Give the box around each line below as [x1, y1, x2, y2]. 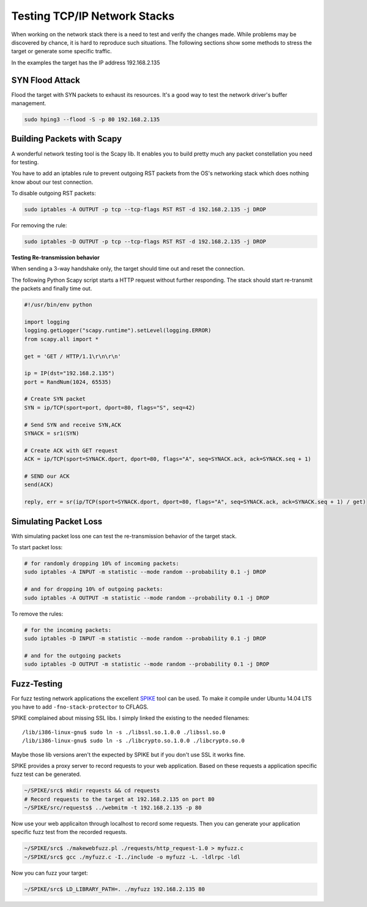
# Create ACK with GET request [24, 447, 119, 454]
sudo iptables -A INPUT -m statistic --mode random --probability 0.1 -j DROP [24, 568, 266, 576]
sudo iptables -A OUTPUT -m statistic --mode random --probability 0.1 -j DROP [24, 594, 270, 601]
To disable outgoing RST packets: [11, 190, 96, 197]
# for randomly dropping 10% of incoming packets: [24, 560, 180, 567]
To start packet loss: [11, 544, 63, 551]
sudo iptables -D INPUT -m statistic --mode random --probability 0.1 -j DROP [24, 634, 266, 642]
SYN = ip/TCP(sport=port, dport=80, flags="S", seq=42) [24, 404, 196, 411]
